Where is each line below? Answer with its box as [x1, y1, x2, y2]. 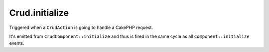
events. [9, 40, 24, 46]
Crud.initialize [9, 7, 69, 18]
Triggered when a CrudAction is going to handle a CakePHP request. [9, 25, 153, 30]
